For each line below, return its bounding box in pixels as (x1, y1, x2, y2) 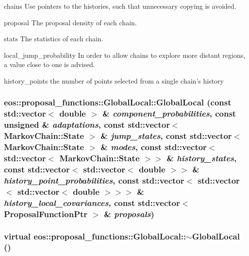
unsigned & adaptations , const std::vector (4, 119, 170, 131)
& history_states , (166, 152, 237, 164)
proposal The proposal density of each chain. (4, 17, 137, 27)
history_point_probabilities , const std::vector (4, 174, 184, 186)
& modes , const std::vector (100, 141, 207, 153)
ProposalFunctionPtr (4, 207, 88, 220)
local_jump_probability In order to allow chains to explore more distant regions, (4, 50, 246, 60)
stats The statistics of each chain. (4, 34, 103, 44)
